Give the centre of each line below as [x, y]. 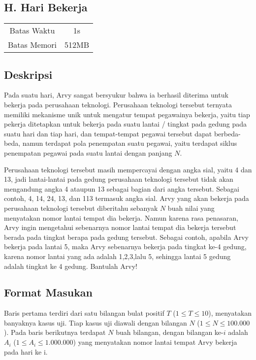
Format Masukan [48, 292]
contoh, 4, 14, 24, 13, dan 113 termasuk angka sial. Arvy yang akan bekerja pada [127, 198]
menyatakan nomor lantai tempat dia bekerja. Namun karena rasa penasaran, [121, 217]
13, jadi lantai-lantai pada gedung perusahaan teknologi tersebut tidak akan [119, 179]
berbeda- [227, 133]
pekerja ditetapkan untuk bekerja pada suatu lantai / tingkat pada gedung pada [125, 124]
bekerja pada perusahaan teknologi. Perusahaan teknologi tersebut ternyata [118, 104]
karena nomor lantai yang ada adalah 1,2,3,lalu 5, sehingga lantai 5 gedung [117, 256]
